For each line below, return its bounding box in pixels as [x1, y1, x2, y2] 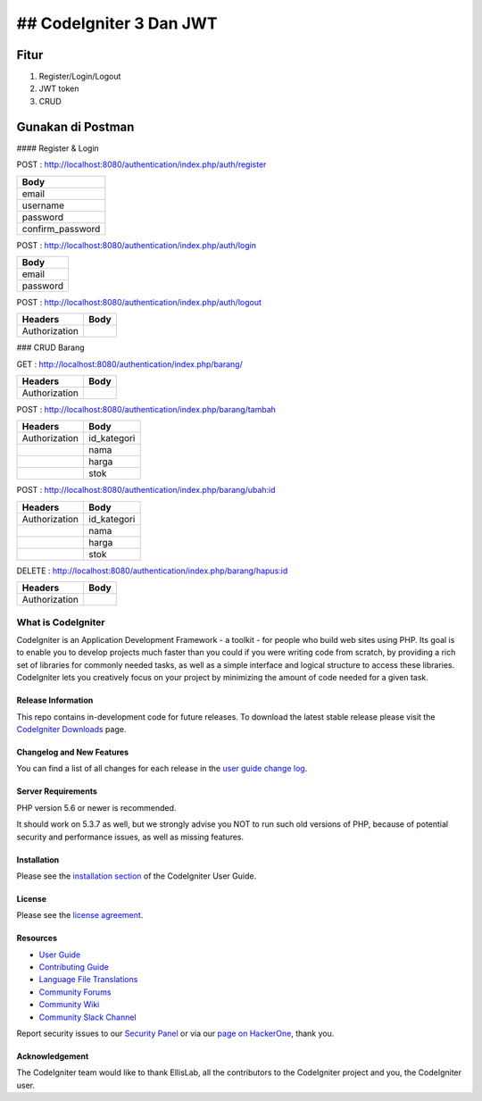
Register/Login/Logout [38, 71, 121, 82]
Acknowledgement [16, 1051, 89, 1062]
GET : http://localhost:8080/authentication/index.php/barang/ [16, 358, 243, 370]
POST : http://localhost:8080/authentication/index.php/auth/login [16, 239, 256, 250]
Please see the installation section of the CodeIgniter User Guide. [16, 871, 257, 881]
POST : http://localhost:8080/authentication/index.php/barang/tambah [16, 405, 277, 415]
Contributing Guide [38, 962, 109, 972]
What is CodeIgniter [16, 616, 105, 629]
